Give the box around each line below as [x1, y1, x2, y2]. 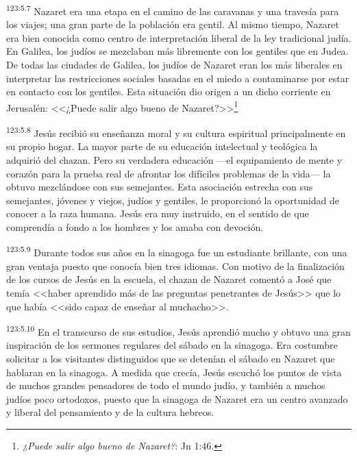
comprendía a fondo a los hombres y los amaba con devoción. [6, 219, 264, 234]
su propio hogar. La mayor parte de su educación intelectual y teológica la [6, 139, 318, 153]
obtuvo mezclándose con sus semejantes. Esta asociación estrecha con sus [6, 180, 313, 194]
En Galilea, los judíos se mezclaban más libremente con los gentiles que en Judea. [6, 44, 349, 58]
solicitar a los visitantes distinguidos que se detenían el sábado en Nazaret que [6, 351, 335, 365]
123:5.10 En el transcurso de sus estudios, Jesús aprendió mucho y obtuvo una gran [6, 323, 351, 338]
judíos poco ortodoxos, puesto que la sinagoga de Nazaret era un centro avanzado [6, 391, 348, 406]
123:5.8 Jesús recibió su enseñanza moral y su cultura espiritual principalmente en [6, 124, 346, 140]
